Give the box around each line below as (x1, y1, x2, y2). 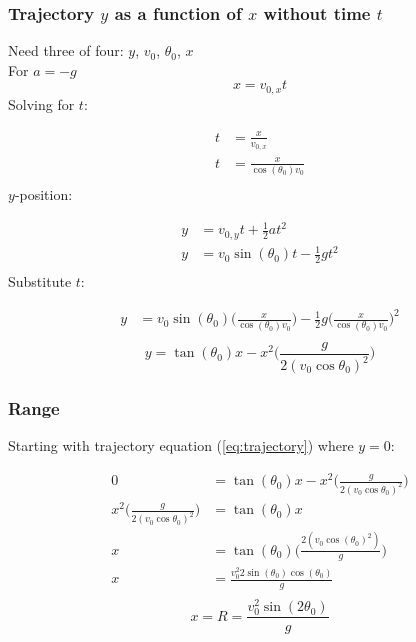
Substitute (8, 271, 72, 292)
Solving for (8, 93, 75, 114)
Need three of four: (8, 40, 124, 61)
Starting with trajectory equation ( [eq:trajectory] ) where (8, 435, 354, 456)
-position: (14, 184, 73, 205)
